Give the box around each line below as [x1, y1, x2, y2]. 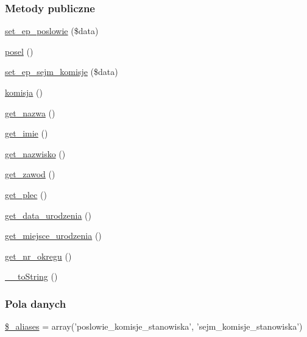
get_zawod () [5, 168, 55, 180]
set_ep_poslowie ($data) [5, 24, 99, 37]
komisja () [5, 86, 43, 98]
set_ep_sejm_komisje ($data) [5, 65, 118, 78]
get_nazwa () [5, 106, 55, 119]
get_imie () [5, 127, 48, 140]
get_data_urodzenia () [5, 208, 92, 221]
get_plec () [5, 188, 47, 200]
